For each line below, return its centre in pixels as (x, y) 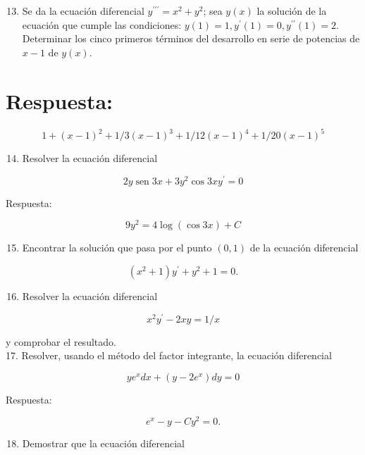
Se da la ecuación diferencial (83, 11)
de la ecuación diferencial (304, 248)
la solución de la (292, 11)
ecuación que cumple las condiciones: (102, 24)
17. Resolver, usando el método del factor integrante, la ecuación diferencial (169, 355)
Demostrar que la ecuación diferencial (104, 443)
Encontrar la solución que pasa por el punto (117, 248)
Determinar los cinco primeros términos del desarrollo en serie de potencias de (191, 38)
